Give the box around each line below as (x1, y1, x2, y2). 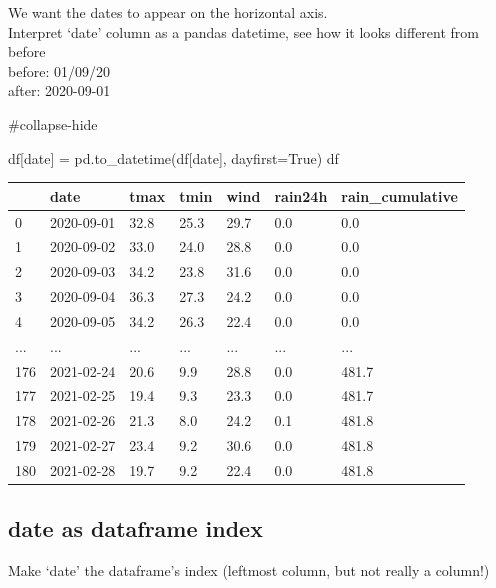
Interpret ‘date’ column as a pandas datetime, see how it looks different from (8, 21, 479, 42)
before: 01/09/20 (8, 60, 110, 81)
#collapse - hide (8, 113, 98, 134)
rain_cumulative (341, 185, 458, 206)
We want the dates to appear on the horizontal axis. (8, 2, 328, 22)
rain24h (274, 185, 328, 206)
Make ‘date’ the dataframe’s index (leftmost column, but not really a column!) (8, 560, 490, 581)
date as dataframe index (8, 513, 263, 544)
